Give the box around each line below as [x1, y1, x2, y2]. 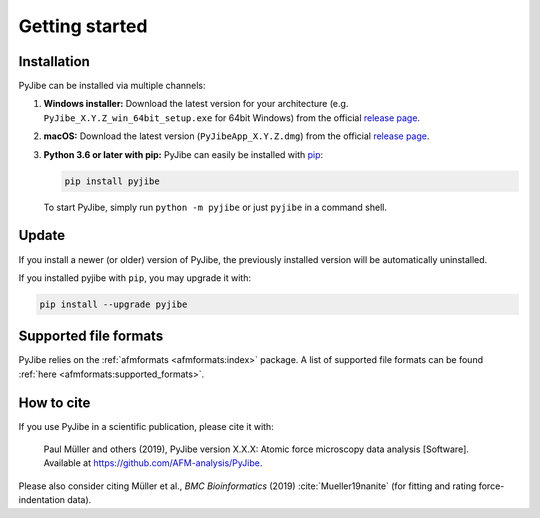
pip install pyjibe [64, 175, 160, 187]
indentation [18, 494, 65, 506]
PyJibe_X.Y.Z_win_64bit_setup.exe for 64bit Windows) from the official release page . [43, 111, 420, 124]
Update [18, 227, 66, 244]
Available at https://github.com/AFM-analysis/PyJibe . [43, 457, 263, 469]
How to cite [18, 394, 91, 411]
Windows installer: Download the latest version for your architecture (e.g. [43, 98, 349, 110]
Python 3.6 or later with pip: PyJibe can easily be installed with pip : [43, 148, 324, 160]
